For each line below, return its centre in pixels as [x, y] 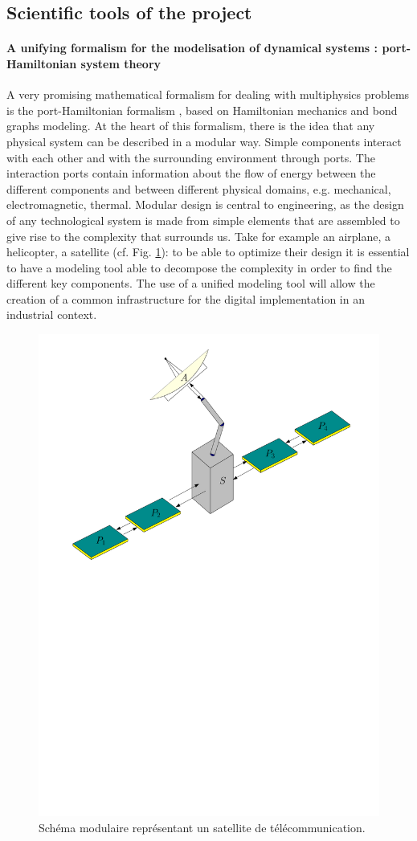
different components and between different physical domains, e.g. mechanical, [199, 188]
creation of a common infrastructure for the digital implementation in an [186, 298]
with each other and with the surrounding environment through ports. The [191, 157]
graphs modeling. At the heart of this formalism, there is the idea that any [191, 126]
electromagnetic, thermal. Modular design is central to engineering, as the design [205, 204]
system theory [121, 63]
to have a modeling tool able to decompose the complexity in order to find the [199, 267]
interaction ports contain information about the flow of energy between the [191, 173]
